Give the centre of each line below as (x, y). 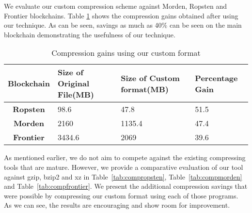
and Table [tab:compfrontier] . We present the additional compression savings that (126, 186)
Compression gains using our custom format (126, 53)
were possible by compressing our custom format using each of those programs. (121, 195)
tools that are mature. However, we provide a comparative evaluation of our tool (124, 167)
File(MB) (76, 95)
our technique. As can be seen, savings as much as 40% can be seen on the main (123, 25)
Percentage (216, 78)
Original (73, 83)
